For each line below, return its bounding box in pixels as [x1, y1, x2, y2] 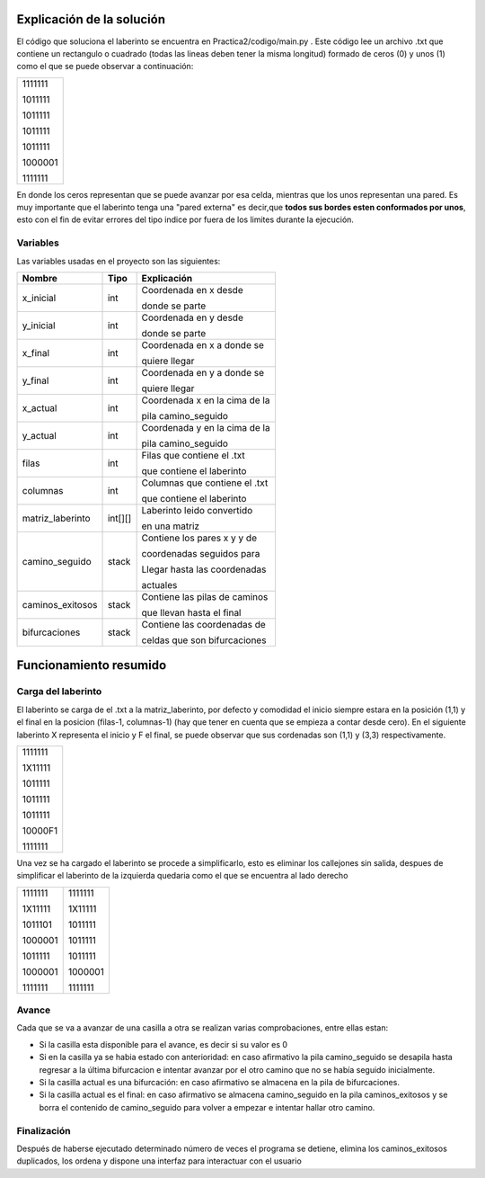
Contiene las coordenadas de [141, 619, 267, 630]
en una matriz [141, 520, 200, 532]
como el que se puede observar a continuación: [16, 61, 194, 72]
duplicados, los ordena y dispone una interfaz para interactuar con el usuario [16, 1156, 303, 1166]
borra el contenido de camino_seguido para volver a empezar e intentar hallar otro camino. [39, 1102, 375, 1112]
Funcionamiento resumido [16, 657, 167, 674]
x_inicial [22, 292, 57, 304]
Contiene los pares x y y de [141, 531, 258, 544]
